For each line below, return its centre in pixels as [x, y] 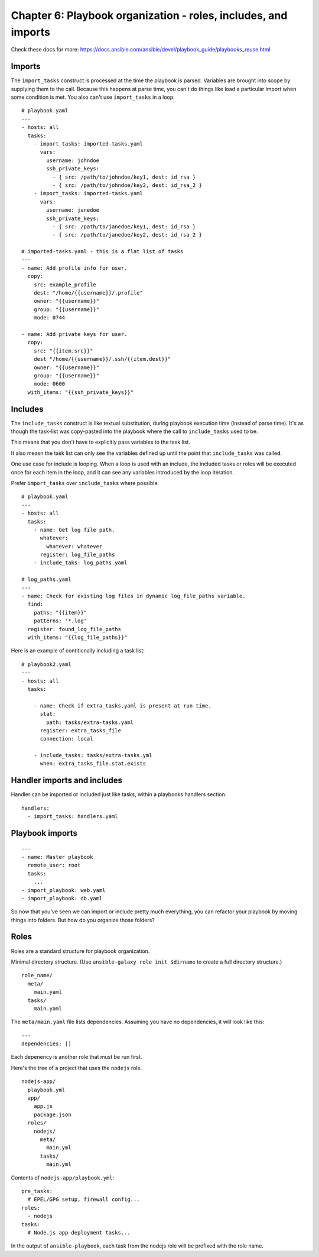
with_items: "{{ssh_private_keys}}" [81, 392]
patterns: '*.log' [60, 621]
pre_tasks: [37, 1191]
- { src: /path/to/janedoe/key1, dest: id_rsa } [124, 227]
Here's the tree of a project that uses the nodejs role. [77, 1068]
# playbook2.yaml [46, 664]
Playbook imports [44, 833]
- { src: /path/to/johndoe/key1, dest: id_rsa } [124, 177]
